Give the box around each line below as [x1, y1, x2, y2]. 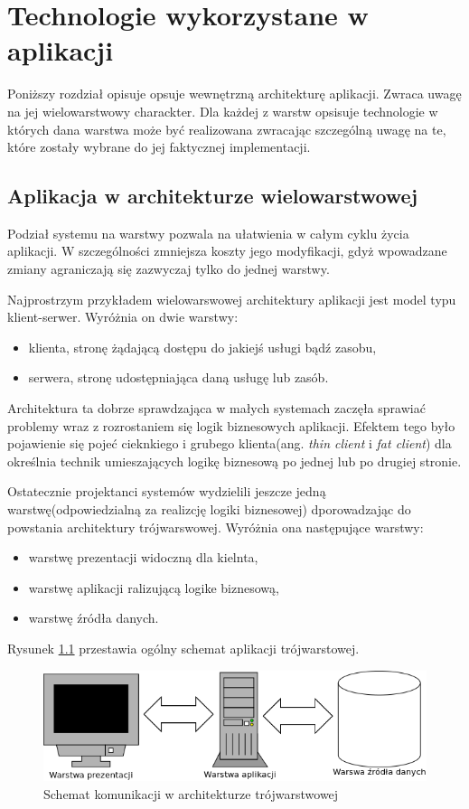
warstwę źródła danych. [28, 608, 159, 627]
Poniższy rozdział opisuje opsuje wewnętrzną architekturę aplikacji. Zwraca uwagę [7, 84, 462, 103]
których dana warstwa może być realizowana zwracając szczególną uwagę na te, [7, 119, 446, 138]
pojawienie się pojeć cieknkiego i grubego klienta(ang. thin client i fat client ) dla [7, 434, 452, 453]
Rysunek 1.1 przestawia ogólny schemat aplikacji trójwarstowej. [7, 638, 360, 657]
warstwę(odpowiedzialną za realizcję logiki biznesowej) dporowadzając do [7, 500, 411, 519]
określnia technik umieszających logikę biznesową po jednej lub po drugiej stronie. [7, 451, 462, 470]
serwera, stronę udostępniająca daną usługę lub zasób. [28, 368, 329, 387]
